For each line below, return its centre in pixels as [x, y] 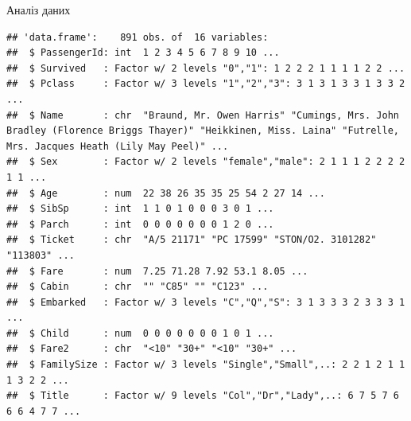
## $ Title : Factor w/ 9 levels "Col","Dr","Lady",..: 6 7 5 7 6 [203, 396]
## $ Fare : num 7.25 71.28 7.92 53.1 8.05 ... [157, 271]
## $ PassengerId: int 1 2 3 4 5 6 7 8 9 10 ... [143, 53]
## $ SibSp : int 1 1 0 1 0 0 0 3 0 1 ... [140, 209]
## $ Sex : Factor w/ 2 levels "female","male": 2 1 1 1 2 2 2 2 [206, 162]
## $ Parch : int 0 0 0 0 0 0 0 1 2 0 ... [140, 224]
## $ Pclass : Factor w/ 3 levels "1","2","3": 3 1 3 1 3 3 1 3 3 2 [206, 84]
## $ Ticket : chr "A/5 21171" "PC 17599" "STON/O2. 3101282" [192, 240]
